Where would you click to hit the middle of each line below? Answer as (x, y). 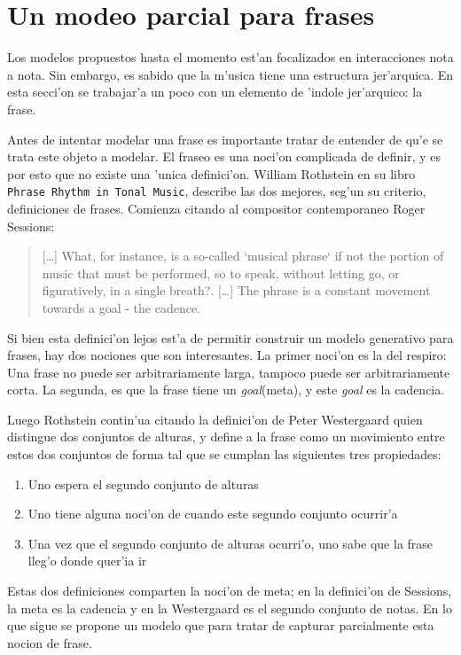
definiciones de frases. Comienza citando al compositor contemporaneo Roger (216, 208)
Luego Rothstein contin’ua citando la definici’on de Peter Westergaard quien (215, 419)
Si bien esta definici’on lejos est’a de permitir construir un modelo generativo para (230, 337)
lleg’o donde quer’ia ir (87, 561)
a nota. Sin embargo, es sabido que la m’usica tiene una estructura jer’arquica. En (230, 74)
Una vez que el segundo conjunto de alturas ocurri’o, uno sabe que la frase (230, 543)
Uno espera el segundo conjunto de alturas (143, 483)
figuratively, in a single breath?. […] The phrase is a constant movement (236, 290)
